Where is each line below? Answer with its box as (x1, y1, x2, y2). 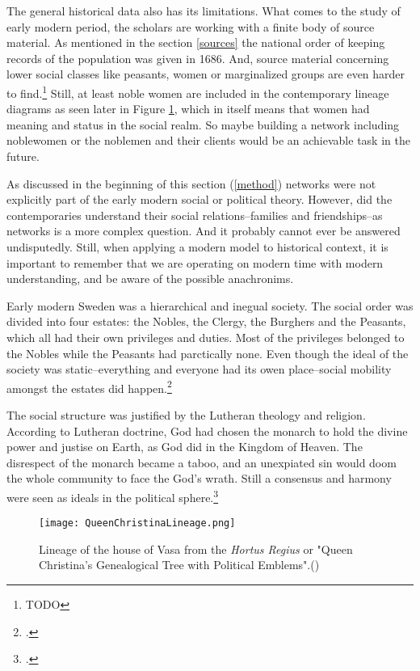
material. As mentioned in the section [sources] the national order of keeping (6, 34, 385, 51)
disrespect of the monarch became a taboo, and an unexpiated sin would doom (6, 454, 397, 471)
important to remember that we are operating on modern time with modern (6, 254, 384, 271)
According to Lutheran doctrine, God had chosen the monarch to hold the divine (6, 422, 408, 439)
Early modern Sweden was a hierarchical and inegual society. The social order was (6, 297, 414, 314)
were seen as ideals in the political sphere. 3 (6, 486, 219, 505)
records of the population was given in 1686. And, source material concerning (6, 49, 389, 66)
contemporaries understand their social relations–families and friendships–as (6, 206, 383, 223)
